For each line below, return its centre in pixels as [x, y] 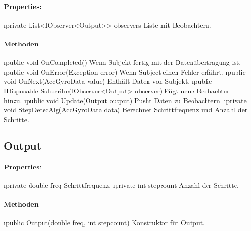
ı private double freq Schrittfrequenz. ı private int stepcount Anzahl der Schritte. [121, 185]
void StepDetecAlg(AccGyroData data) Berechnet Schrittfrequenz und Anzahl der [126, 110]
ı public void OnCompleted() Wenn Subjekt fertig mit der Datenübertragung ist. [123, 62]
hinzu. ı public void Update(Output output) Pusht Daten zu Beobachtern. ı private [125, 100]
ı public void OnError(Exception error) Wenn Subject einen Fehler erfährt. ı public [125, 71]
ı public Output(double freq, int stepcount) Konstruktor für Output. [104, 223]
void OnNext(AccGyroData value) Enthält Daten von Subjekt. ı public [108, 81]
